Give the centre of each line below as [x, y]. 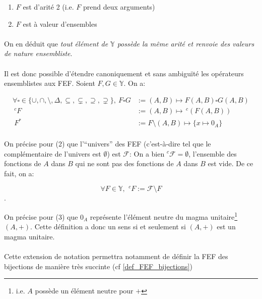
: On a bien [147, 153]
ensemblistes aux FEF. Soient [50, 83]
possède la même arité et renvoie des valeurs [186, 43]
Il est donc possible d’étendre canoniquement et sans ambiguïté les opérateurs [124, 73]
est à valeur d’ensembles [60, 23]
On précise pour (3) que [41, 216]
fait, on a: [19, 173]
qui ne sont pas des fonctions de [124, 163]
